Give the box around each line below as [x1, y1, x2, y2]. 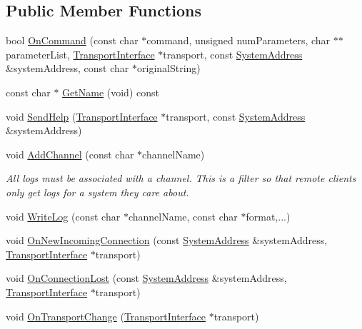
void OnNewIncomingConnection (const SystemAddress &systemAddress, [6, 233, 328, 248]
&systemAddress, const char [6, 61, 129, 76]
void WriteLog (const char [6, 208, 121, 223]
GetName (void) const [62, 84, 159, 99]
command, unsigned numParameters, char [146, 33, 331, 48]
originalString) [137, 61, 201, 76]
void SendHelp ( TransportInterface [6, 108, 158, 123]
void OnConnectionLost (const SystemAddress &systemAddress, [6, 270, 287, 285]
